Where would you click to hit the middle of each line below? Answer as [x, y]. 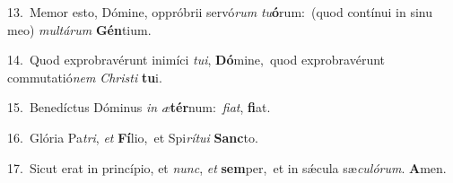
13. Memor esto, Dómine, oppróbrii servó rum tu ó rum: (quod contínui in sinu [220, 12]
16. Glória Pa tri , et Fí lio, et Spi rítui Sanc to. [133, 137]
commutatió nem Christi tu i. [85, 77]
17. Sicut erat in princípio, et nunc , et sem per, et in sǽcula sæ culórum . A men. [227, 167]
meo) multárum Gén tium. [79, 29]
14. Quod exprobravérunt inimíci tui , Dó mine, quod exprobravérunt [196, 60]
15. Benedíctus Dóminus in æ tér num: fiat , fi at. [139, 107]
